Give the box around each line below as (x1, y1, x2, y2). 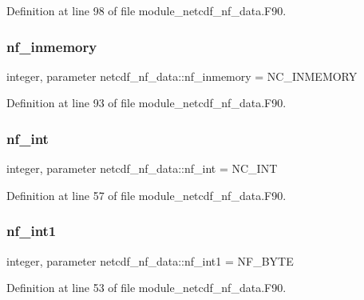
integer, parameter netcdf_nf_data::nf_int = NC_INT (6, 160, 278, 177)
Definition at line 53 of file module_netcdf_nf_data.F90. (6, 279, 287, 296)
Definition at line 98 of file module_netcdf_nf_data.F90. (6, 2, 287, 18)
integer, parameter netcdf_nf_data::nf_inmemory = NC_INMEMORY (6, 67, 358, 84)
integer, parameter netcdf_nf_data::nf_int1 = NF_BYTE (6, 252, 294, 269)
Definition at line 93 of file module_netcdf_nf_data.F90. (6, 94, 287, 111)
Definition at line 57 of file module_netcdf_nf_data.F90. (6, 186, 287, 203)
